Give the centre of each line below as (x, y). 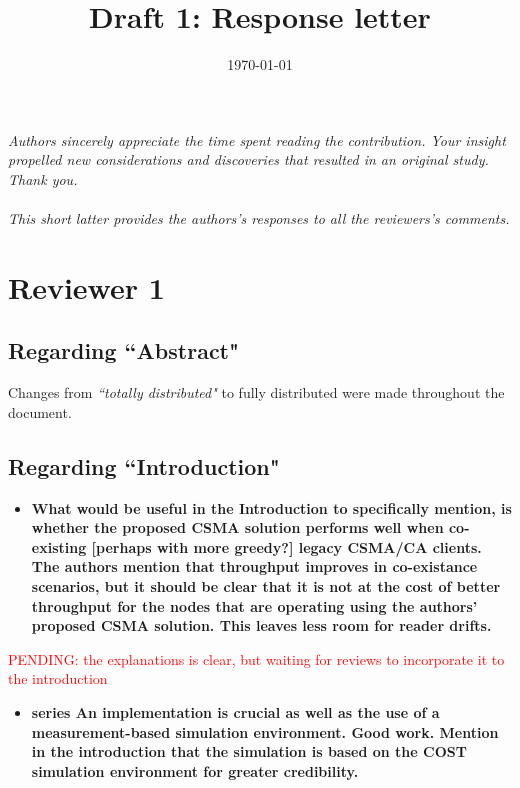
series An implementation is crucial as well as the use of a (235, 712)
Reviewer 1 (86, 286)
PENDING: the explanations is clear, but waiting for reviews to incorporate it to (256, 658)
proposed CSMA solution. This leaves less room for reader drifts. (261, 625)
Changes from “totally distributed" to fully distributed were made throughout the (256, 392)
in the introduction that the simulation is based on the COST (249, 751)
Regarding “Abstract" (124, 350)
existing (59, 546)
